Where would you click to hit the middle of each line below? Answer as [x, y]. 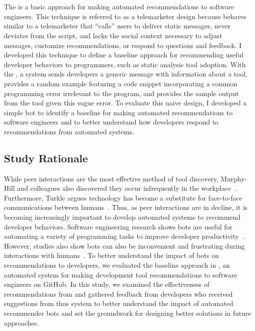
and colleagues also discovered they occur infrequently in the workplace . [127, 188]
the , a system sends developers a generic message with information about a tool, [126, 74]
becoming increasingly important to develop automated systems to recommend [122, 217]
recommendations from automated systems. [69, 131]
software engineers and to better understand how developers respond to [111, 122]
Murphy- [234, 178]
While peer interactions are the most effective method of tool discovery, [111, 178]
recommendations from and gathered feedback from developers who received [118, 293]
